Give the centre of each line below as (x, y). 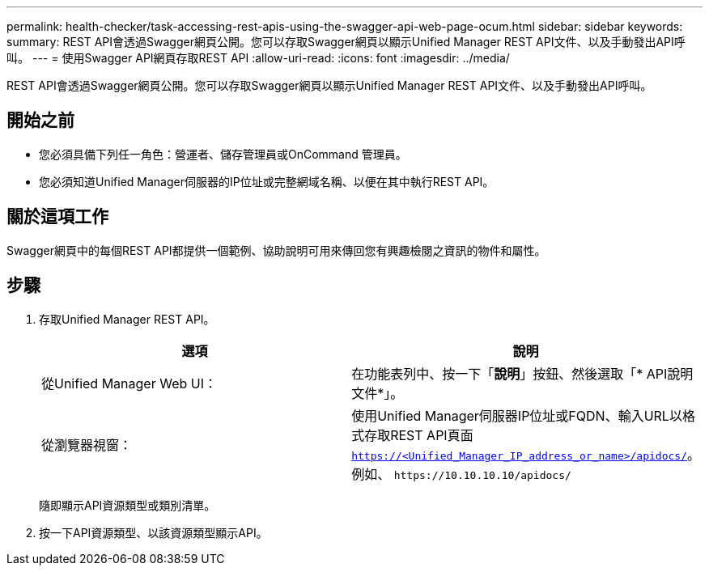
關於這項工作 (57, 217)
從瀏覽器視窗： (87, 445)
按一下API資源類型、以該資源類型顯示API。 (153, 532)
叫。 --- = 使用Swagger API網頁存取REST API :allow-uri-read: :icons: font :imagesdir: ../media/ (258, 58)
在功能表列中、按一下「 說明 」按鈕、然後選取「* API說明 (522, 373)
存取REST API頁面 (419, 435)
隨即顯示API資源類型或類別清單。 (127, 505)
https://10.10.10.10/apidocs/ (482, 475)
